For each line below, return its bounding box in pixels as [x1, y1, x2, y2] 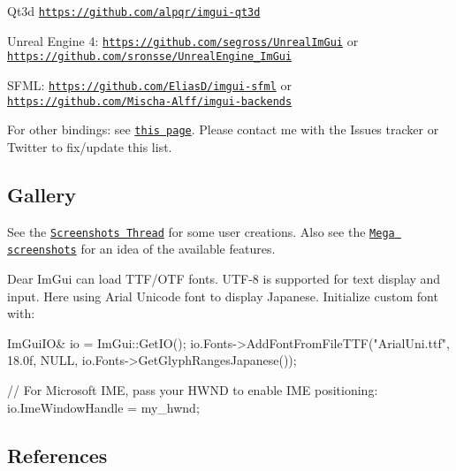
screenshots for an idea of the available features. [7, 239, 276, 258]
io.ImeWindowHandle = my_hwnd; [7, 398, 200, 416]
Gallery [7, 180, 76, 208]
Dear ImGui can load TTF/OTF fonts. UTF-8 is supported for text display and [7, 270, 441, 288]
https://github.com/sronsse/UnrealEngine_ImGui [7, 50, 293, 64]
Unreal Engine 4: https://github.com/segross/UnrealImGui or [7, 31, 359, 49]
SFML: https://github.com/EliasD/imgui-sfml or [7, 75, 292, 94]
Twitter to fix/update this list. [7, 137, 172, 156]
